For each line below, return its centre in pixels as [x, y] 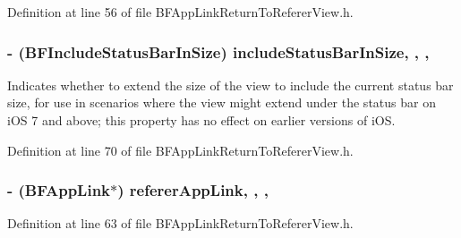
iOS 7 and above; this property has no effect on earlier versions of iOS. [201, 120]
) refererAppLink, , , [193, 190]
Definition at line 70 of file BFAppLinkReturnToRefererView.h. [180, 150]
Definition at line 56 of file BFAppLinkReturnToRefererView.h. [180, 12]
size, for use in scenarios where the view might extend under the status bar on [222, 102]
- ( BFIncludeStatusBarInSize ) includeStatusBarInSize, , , [218, 51]
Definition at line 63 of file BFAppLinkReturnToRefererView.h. [180, 223]
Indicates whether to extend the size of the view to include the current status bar [230, 85]
